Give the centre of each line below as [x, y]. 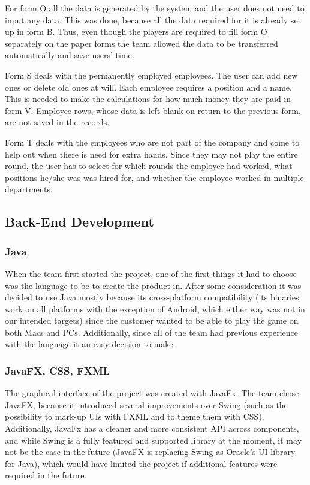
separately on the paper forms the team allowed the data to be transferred [142, 43]
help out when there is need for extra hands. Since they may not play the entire [151, 154]
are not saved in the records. [57, 122]
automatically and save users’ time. [70, 55]
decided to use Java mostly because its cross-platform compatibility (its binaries [152, 297]
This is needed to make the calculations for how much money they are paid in [148, 99]
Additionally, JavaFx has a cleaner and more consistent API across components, [152, 428]
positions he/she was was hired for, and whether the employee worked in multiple [154, 177]
